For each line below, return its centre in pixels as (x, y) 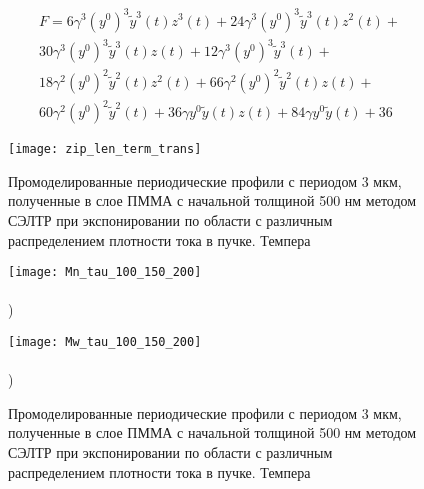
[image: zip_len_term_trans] (105, 149)
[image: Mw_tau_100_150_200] (105, 342)
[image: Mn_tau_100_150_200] (105, 272)
